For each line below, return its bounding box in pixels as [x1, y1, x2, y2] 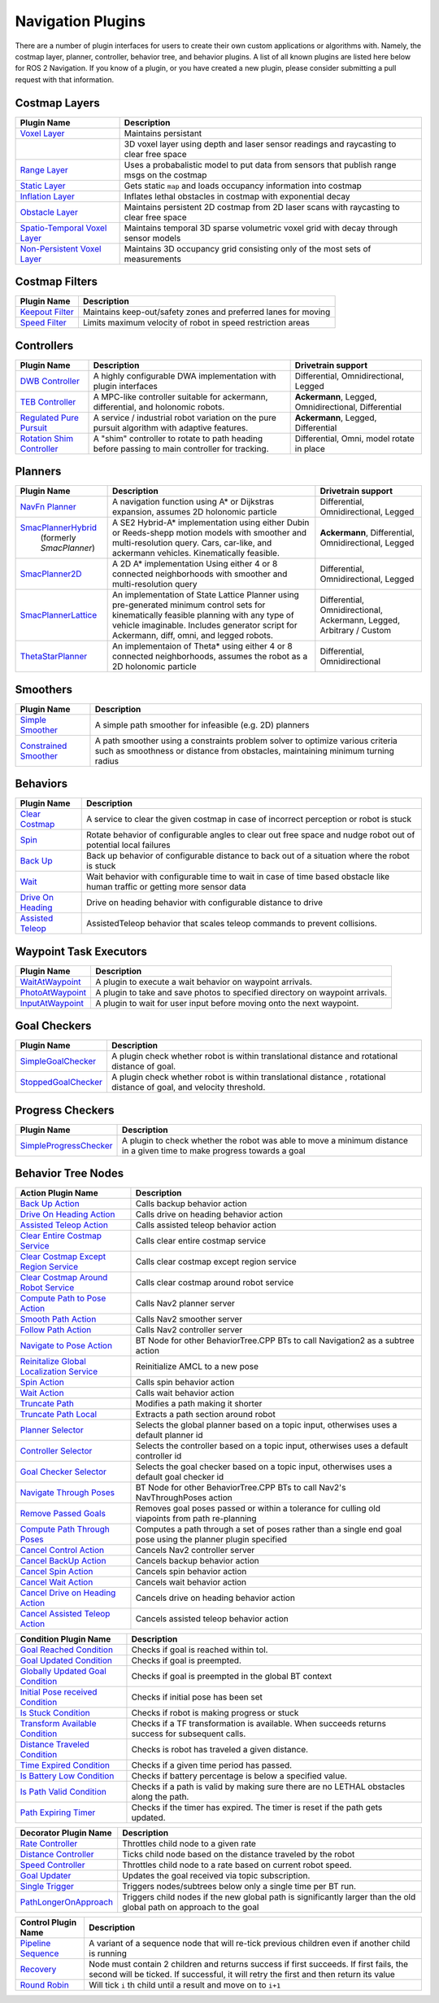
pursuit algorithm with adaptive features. [93, 422, 249, 433]
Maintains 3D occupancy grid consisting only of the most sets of [124, 243, 372, 254]
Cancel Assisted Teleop [20, 1608, 111, 1620]
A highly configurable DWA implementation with [93, 370, 276, 382]
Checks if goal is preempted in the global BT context [131, 1671, 333, 1682]
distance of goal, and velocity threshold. [111, 1082, 266, 1093]
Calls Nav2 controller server [135, 1324, 243, 1336]
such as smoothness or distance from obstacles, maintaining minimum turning [94, 745, 394, 756]
